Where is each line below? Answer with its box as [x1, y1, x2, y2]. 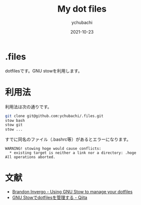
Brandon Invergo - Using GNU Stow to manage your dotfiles [12, 189, 133, 195]
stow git [5, 123, 23, 128]
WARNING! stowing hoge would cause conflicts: [5, 146, 101, 151]
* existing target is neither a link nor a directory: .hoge [9, 150, 137, 155]
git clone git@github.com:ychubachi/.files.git [5, 113, 104, 118]
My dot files [57, 3, 107, 15]
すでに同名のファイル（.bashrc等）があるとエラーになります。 [5, 136, 131, 142]
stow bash [5, 118, 25, 123]
